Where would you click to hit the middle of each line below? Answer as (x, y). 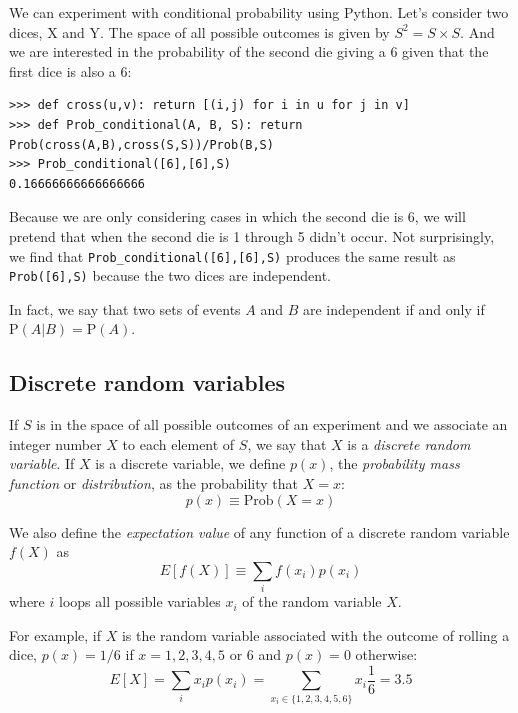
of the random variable (312, 601)
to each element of (178, 443)
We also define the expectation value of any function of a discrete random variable (259, 531)
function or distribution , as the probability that (154, 483)
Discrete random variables (147, 382)
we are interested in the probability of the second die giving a (197, 51)
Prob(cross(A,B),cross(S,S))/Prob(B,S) (141, 144)
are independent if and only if (394, 308)
